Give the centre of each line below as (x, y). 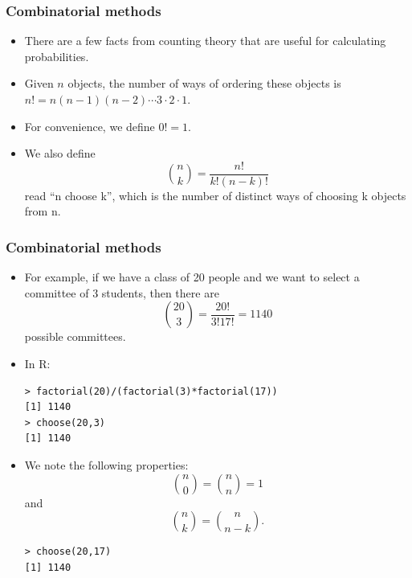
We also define (60, 153)
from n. (43, 211)
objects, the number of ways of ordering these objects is (204, 83)
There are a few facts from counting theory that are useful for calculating (205, 41)
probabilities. (57, 56)
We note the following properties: (106, 465)
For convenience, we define (90, 126)
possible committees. (75, 336)
